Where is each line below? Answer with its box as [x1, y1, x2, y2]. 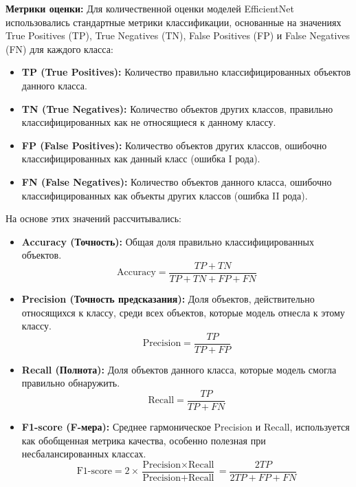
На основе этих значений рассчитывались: [5, 211, 181, 226]
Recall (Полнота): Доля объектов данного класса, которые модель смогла [21, 362, 337, 376]
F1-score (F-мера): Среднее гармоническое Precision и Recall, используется [21, 420, 350, 434]
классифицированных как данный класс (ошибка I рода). [21, 151, 260, 166]
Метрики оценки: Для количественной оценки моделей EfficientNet [5, 1, 294, 15]
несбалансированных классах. [21, 446, 146, 461]
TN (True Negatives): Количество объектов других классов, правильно [21, 101, 333, 116]
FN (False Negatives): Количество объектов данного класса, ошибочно [21, 174, 332, 188]
